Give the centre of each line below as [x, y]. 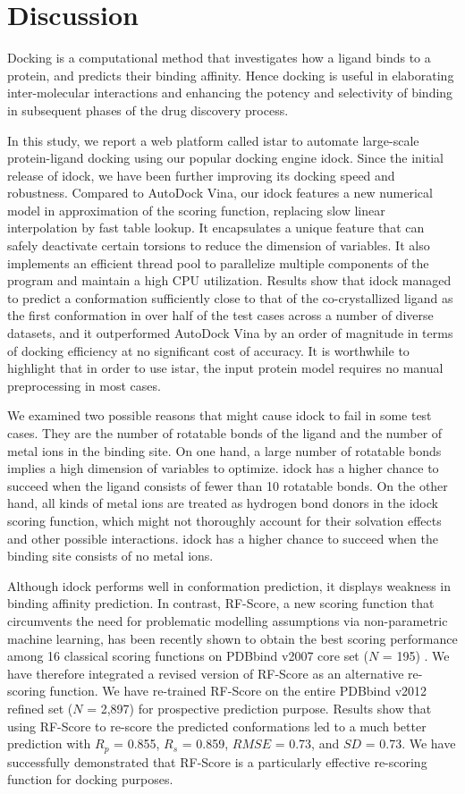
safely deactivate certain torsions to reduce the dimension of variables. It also [219, 245]
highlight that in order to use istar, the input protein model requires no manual [225, 368]
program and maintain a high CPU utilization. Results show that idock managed [229, 280]
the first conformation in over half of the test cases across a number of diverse [220, 315]
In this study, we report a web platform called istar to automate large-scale [213, 140]
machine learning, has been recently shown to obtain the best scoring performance [232, 638]
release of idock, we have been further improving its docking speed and [201, 175]
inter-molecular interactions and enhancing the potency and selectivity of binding [230, 93]
